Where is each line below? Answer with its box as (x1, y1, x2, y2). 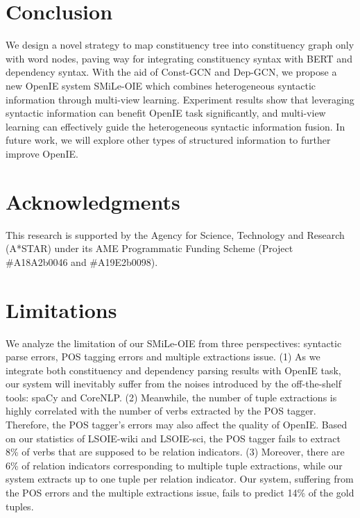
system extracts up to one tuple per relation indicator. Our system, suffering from (6, 471, 354, 486)
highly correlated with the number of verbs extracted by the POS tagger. (6, 403, 316, 418)
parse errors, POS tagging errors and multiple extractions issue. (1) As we (6, 349, 320, 364)
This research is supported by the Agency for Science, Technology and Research (6, 227, 345, 242)
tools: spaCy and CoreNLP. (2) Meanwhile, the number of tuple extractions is (6, 390, 337, 404)
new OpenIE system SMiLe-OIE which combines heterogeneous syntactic (6, 78, 316, 92)
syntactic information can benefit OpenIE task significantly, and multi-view (6, 106, 326, 120)
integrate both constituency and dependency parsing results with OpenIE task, (6, 362, 341, 377)
